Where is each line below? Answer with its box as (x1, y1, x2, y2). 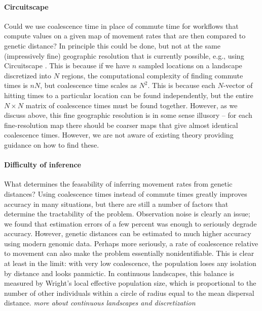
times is (4, 80, 28, 91)
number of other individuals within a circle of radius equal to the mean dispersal (4, 287, 254, 298)
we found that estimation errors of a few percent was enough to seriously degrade (4, 218, 257, 229)
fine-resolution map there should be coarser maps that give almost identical (4, 119, 238, 130)
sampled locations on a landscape (138, 60, 242, 71)
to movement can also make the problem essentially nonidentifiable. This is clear (4, 248, 254, 258)
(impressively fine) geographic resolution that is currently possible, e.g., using (4, 50, 244, 61)
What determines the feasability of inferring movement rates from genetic (4, 179, 233, 189)
